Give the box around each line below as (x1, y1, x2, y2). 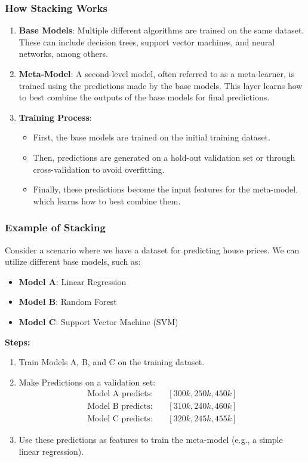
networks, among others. (19, 47, 108, 60)
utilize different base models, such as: (5, 255, 141, 268)
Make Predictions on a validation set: (19, 375, 156, 388)
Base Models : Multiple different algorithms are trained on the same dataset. (19, 24, 304, 36)
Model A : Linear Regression (19, 275, 127, 287)
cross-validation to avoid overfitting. (33, 163, 165, 175)
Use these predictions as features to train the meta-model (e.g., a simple (19, 433, 283, 446)
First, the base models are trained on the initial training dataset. (33, 131, 270, 143)
